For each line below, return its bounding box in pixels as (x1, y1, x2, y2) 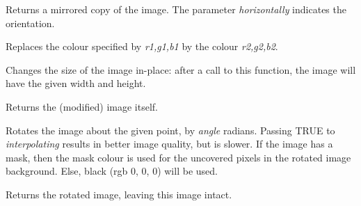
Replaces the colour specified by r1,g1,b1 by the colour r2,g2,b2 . (6, 39, 278, 54)
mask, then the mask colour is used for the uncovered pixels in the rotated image (6, 150, 351, 164)
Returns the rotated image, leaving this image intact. (6, 187, 232, 201)
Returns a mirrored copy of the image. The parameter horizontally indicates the (6, 2, 346, 16)
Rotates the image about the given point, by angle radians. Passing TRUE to (6, 122, 335, 137)
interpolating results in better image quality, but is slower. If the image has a (6, 136, 333, 151)
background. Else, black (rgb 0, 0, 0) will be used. (6, 164, 218, 178)
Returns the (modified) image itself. (6, 99, 158, 113)
